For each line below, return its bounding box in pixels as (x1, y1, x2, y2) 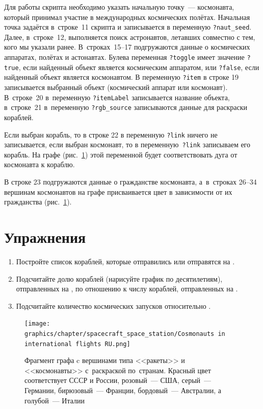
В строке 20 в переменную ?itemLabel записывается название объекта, (4, 92, 230, 102)
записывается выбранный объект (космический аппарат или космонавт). (4, 82, 228, 92)
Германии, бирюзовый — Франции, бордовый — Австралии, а (24, 385, 221, 396)
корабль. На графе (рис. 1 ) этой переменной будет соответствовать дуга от (4, 149, 238, 160)
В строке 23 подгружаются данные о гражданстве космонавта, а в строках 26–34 (4, 176, 257, 187)
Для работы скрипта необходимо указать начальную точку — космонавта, (4, 2, 234, 12)
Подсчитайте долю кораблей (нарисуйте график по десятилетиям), (16, 273, 223, 284)
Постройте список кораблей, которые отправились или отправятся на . (16, 256, 235, 266)
